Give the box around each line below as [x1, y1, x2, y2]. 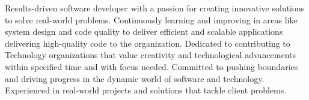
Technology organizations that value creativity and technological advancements [5, 49, 296, 61]
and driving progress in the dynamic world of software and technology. [5, 72, 265, 84]
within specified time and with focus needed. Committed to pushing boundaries [5, 60, 298, 72]
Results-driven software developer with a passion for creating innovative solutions [5, 2, 305, 14]
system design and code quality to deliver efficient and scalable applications [5, 25, 283, 38]
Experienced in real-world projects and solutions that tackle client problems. [5, 84, 287, 96]
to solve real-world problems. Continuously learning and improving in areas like [5, 13, 298, 26]
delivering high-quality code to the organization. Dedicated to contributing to [5, 37, 290, 49]
